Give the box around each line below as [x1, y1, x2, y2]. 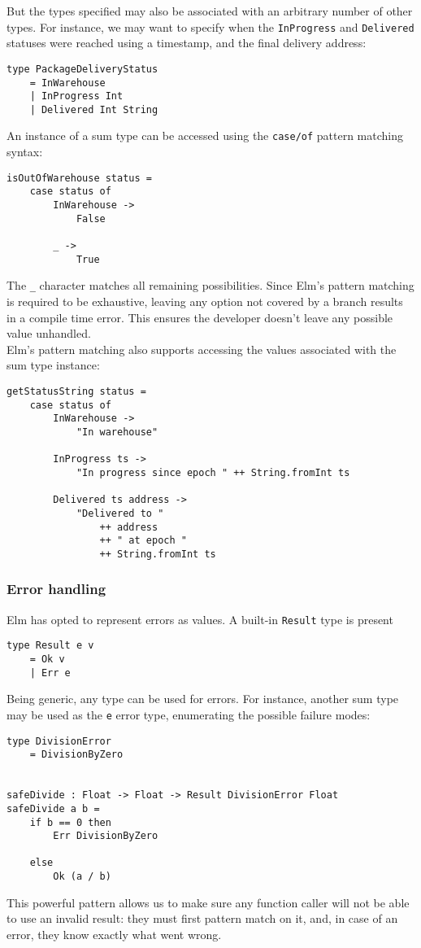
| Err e [29, 666, 71, 679]
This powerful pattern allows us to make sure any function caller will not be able [7, 893, 410, 911]
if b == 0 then [29, 816, 111, 828]
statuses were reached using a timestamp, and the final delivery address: [7, 34, 367, 51]
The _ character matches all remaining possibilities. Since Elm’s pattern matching [7, 277, 414, 294]
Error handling [7, 579, 106, 599]
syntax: [7, 143, 43, 160]
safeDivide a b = [7, 802, 100, 815]
